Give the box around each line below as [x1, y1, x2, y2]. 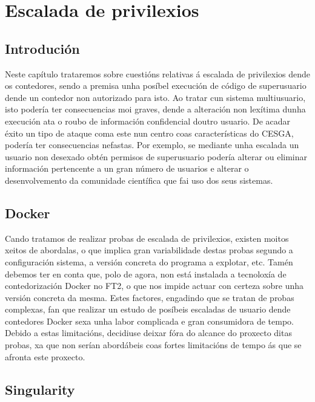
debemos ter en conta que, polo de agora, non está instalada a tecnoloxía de [5, 267, 287, 280]
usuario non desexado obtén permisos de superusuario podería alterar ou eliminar [5, 150, 307, 163]
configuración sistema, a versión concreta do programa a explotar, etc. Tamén [5, 255, 293, 268]
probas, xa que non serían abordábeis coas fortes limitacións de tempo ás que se [5, 339, 302, 351]
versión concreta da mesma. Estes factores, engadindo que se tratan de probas [5, 291, 294, 303]
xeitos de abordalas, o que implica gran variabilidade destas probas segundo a [5, 244, 293, 256]
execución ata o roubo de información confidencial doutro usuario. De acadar [5, 114, 291, 127]
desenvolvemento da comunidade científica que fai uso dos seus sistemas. [5, 173, 273, 186]
